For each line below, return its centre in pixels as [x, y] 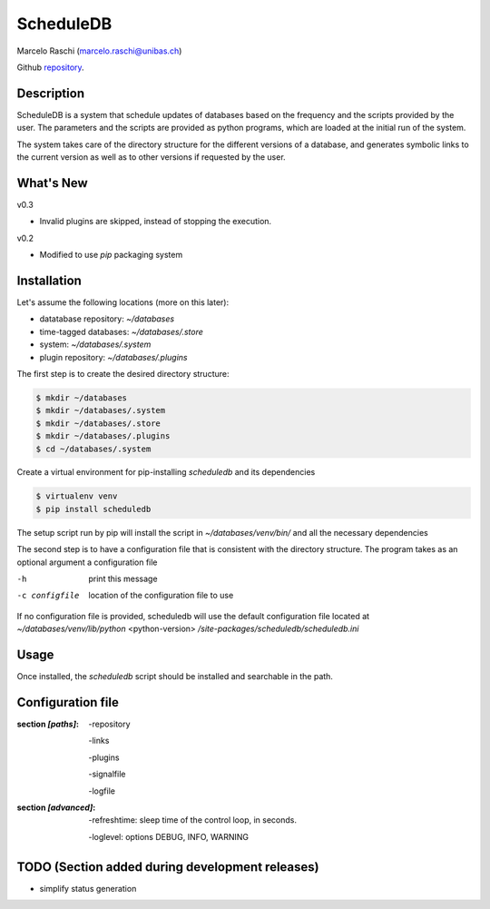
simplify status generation [88, 888]
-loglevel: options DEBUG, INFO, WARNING [169, 836]
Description [51, 93]
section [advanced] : [56, 807]
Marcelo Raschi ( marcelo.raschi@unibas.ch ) [99, 51]
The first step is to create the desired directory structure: [123, 373]
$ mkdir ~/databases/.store [98, 423]
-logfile [102, 791]
